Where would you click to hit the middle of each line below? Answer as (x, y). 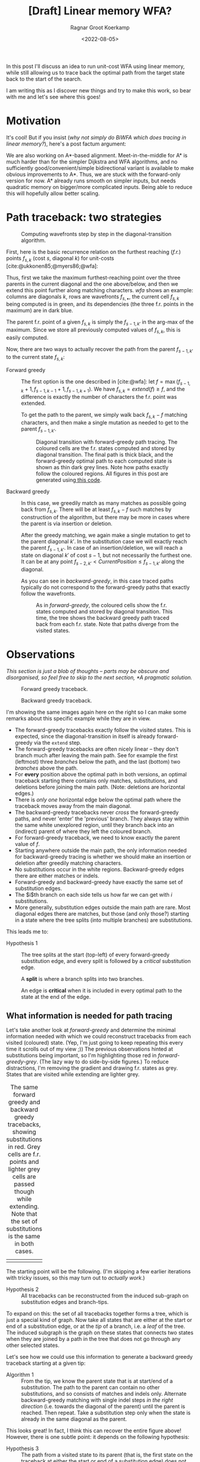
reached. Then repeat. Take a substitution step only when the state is (106, 1413)
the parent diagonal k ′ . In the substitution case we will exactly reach (104, 541)
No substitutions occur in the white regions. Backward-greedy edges (99, 869)
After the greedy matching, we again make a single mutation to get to (106, 535)
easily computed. (27, 337)
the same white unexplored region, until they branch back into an (94, 825)
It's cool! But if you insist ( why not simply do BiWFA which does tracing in (96, 137)
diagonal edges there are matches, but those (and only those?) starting (102, 914)
